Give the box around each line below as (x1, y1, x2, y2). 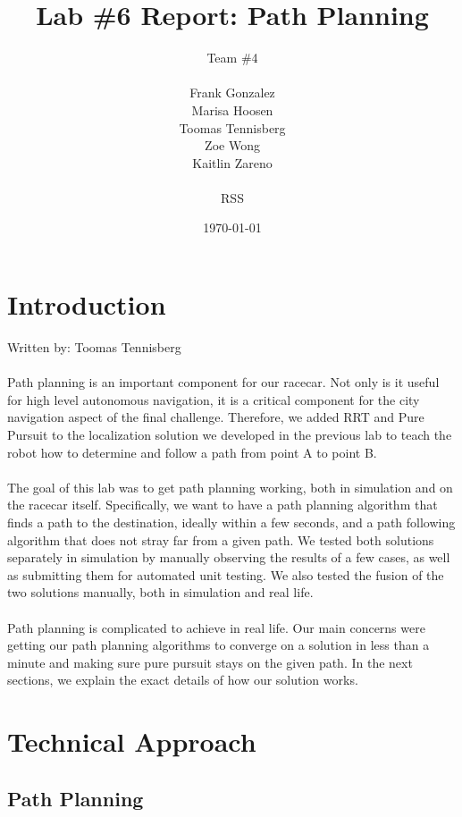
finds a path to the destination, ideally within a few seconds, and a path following (7, 512, 456, 531)
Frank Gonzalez (189, 83, 275, 102)
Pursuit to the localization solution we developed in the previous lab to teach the (7, 425, 452, 443)
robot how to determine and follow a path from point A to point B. (7, 442, 377, 461)
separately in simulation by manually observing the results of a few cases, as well (7, 548, 450, 567)
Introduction (7, 286, 166, 323)
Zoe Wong (205, 136, 260, 155)
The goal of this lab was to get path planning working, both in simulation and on (7, 477, 453, 496)
